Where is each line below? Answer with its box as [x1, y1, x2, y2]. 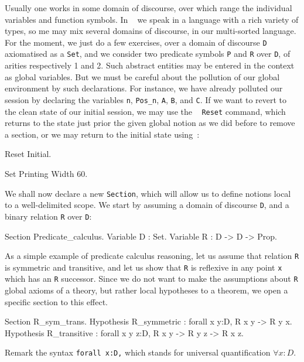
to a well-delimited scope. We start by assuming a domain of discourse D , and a [5, 199, 289, 211]
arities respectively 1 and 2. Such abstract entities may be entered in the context [5, 59, 295, 71]
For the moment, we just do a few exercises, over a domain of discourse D [5, 36, 267, 48]
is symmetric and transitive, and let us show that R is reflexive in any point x [5, 261, 282, 273]
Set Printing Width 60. [5, 167, 88, 179]
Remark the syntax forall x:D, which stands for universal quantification [5, 346, 271, 358]
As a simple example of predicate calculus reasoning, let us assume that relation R [5, 250, 299, 262]
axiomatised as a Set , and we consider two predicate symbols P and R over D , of [5, 47, 291, 60]
